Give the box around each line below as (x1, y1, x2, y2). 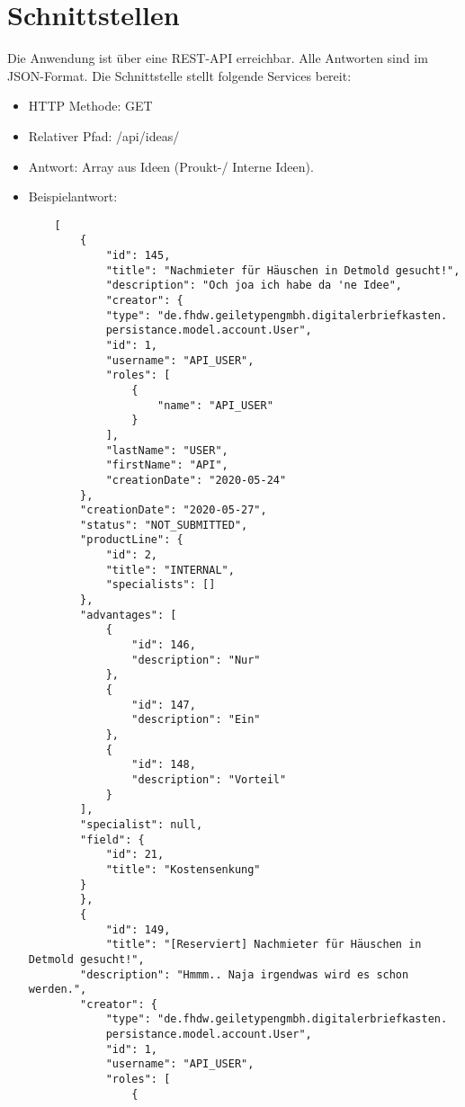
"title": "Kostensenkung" (105, 862, 261, 876)
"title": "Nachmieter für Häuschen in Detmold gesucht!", (105, 263, 461, 277)
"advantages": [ (80, 608, 177, 621)
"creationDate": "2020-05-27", (80, 504, 267, 517)
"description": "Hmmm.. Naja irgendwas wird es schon (80, 968, 409, 981)
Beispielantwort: (28, 187, 118, 206)
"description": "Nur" (131, 653, 261, 666)
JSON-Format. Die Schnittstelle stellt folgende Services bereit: (7, 66, 352, 85)
